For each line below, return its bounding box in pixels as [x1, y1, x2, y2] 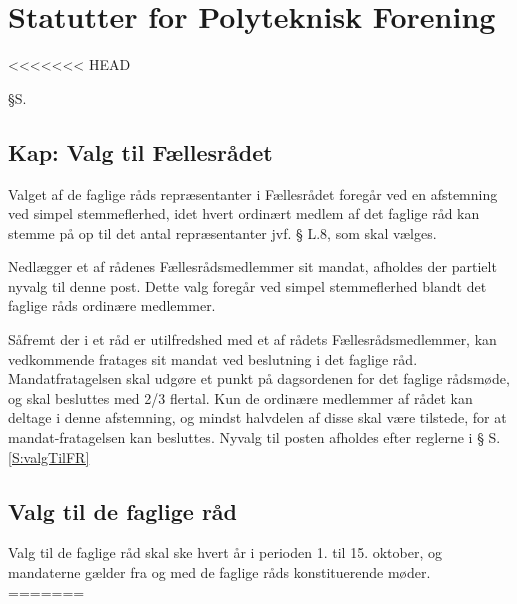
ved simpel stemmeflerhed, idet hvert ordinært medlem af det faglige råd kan [8, 203, 480, 224]
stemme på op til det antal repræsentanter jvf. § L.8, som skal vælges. [8, 222, 437, 243]
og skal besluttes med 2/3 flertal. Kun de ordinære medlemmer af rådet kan [8, 387, 473, 408]
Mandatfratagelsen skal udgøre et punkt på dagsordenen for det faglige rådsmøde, [8, 368, 510, 389]
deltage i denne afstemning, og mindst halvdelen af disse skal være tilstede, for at [8, 407, 507, 428]
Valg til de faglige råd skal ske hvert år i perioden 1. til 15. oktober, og [8, 542, 442, 563]
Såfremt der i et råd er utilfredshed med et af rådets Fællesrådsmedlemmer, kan [8, 329, 497, 350]
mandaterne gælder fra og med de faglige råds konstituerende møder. [8, 562, 431, 583]
